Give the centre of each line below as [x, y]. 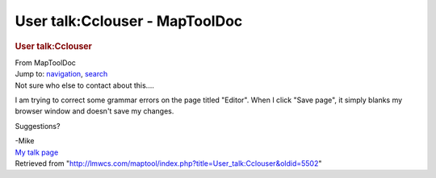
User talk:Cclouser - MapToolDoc [129, 21]
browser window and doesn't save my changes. [94, 111]
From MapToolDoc [46, 62]
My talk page [37, 152]
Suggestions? [38, 126]
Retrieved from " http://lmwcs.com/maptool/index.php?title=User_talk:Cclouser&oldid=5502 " [168, 163]
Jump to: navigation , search [61, 74]
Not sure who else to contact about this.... [85, 85]
